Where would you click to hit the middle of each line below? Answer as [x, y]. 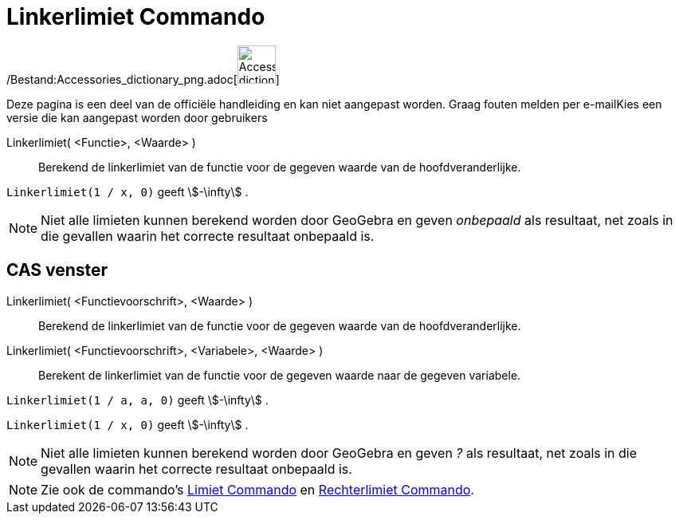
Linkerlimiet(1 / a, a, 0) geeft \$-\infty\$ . [137, 400]
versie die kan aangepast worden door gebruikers [137, 117]
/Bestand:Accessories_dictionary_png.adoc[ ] [143, 79]
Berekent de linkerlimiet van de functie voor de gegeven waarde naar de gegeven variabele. [280, 375]
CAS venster [57, 270]
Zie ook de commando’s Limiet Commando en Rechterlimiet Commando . [257, 489]
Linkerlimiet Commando [136, 17]
